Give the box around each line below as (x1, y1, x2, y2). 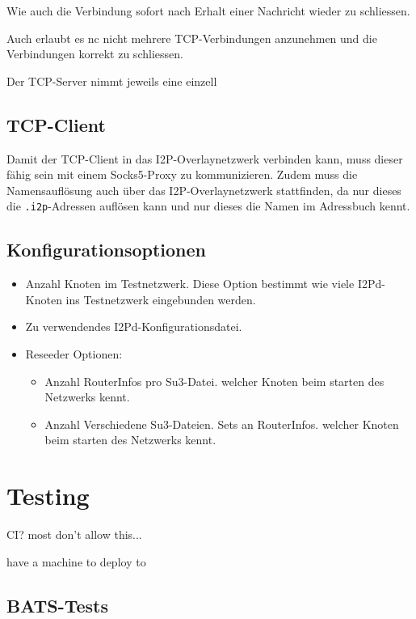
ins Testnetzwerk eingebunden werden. (65, 290, 256, 307)
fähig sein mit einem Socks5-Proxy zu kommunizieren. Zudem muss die (6, 166, 358, 183)
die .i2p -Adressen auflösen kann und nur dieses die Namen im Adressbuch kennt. (6, 197, 410, 214)
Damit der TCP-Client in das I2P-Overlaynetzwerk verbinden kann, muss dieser (6, 150, 403, 167)
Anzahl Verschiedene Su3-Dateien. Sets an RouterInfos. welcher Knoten (44, 415, 399, 432)
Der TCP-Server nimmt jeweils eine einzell (6, 72, 217, 89)
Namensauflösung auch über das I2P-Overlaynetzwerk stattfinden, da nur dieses (6, 181, 401, 198)
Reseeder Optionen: (25, 346, 123, 362)
